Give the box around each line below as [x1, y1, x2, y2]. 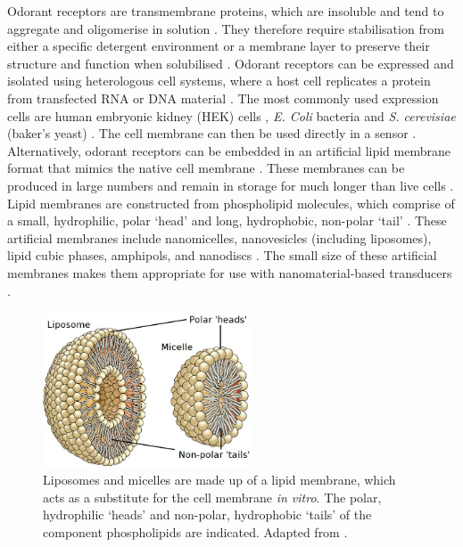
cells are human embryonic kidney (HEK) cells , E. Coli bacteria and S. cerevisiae [7, 106, 456, 125]
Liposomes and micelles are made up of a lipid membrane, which [43, 470, 396, 489]
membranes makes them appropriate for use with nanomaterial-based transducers [7, 263, 452, 282]
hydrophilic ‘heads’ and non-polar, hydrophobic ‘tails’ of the [43, 505, 372, 524]
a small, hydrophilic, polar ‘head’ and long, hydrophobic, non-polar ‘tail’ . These [7, 211, 447, 230]
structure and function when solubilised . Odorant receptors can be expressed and [7, 53, 454, 72]
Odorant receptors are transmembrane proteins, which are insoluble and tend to [7, 2, 444, 20]
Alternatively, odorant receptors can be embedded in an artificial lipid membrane [7, 141, 451, 159]
